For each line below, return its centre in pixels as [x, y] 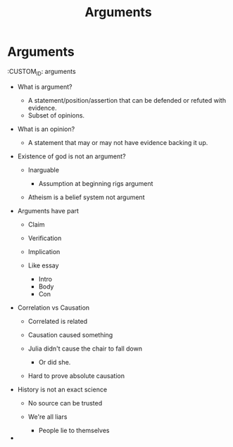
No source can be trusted [65, 403]
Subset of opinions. [56, 115]
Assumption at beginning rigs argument [96, 183]
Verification [45, 238]
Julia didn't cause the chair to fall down [85, 348]
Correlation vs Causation [53, 308]
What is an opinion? [46, 129]
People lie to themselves [74, 430]
